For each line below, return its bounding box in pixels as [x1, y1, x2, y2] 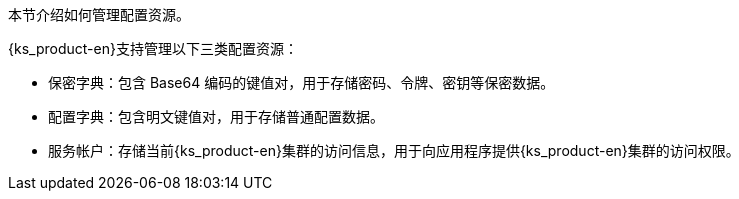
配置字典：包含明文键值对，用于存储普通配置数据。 [48, 108, 384, 125]
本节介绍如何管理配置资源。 [8, 6, 190, 23]
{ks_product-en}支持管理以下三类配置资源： [8, 40, 298, 57]
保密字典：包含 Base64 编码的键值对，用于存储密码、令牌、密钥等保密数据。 [48, 74, 555, 91]
